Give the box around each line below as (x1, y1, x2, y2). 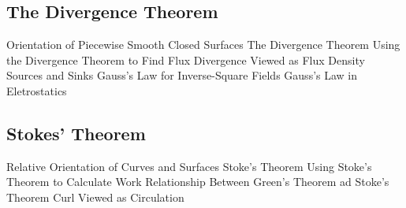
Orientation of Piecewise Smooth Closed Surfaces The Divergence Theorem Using (6, 36, 400, 53)
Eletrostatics (6, 82, 67, 98)
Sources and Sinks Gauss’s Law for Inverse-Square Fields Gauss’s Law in (6, 67, 358, 84)
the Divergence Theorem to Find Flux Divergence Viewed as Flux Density (6, 51, 365, 68)
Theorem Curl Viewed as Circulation (6, 188, 184, 205)
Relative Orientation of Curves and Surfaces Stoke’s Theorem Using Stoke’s (6, 158, 372, 174)
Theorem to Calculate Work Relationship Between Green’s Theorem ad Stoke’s (6, 173, 389, 190)
